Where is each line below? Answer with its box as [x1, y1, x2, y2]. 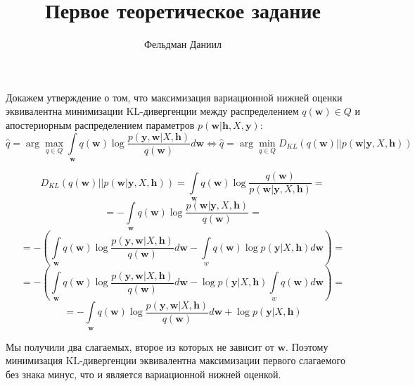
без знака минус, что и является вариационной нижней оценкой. [6, 366, 281, 381]
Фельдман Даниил [143, 37, 222, 51]
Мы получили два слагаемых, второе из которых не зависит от [6, 339, 274, 354]
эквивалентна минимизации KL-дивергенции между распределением [6, 104, 299, 118]
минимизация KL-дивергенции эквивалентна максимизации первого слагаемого [6, 353, 345, 368]
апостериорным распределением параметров [6, 117, 195, 132]
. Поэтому [286, 339, 328, 354]
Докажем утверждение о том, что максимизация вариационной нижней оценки [6, 89, 343, 104]
